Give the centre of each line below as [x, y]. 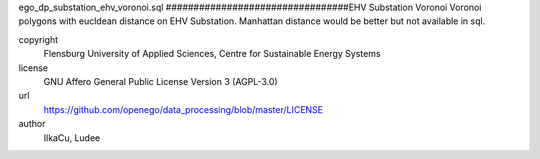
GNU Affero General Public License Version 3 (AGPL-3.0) [161, 81]
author [32, 124]
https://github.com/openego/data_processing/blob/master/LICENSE [183, 109]
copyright [38, 39]
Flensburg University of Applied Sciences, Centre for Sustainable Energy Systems [212, 54]
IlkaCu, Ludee [72, 137]
